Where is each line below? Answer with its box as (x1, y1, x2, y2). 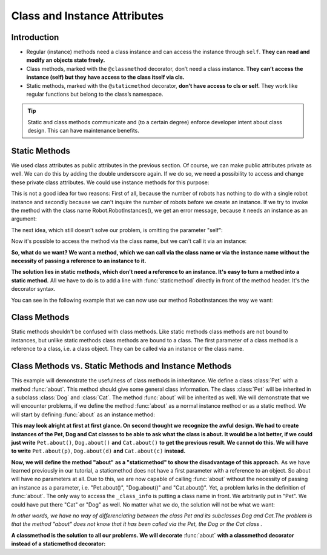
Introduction (11, 32, 59, 42)
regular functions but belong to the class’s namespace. (26, 91, 163, 98)
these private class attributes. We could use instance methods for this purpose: (11, 179, 210, 186)
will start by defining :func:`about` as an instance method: (11, 411, 156, 418)
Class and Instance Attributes (11, 9, 164, 22)
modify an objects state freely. (26, 56, 105, 64)
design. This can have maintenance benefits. (27, 127, 139, 135)
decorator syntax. (11, 285, 56, 293)
